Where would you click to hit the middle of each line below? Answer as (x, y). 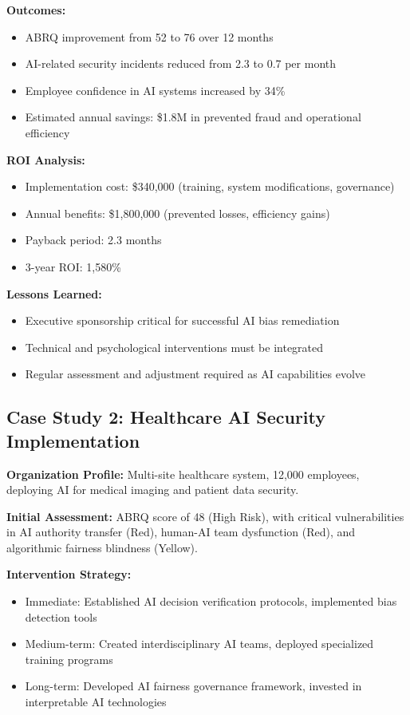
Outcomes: (36, 10)
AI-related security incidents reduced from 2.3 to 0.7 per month (181, 63)
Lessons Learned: (54, 293)
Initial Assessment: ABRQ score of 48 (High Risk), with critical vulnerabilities (205, 516)
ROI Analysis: (46, 159)
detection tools (61, 616)
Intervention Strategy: (69, 574)
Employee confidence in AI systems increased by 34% (155, 90)
